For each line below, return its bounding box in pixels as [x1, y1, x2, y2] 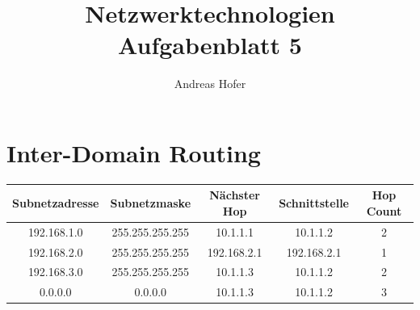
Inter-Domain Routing [6, 136, 261, 169]
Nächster [209, 186, 260, 203]
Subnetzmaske [110, 195, 191, 212]
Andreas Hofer [174, 75, 246, 92]
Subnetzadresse [12, 195, 99, 212]
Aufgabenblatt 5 [118, 28, 302, 61]
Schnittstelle [279, 195, 349, 212]
